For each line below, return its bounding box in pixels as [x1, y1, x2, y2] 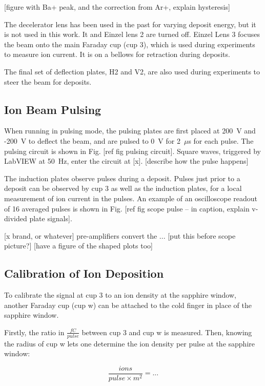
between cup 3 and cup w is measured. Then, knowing [81, 326, 252, 337]
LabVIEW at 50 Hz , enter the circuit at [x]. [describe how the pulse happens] [4, 156, 249, 166]
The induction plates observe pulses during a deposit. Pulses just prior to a [4, 172, 240, 183]
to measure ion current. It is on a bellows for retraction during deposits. [4, 49, 230, 60]
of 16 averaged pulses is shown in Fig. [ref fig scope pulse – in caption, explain [4, 203, 250, 214]
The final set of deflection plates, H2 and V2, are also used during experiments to [4, 66, 260, 76]
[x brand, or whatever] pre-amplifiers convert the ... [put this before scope [4, 230, 236, 241]
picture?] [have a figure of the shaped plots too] [4, 240, 153, 251]
